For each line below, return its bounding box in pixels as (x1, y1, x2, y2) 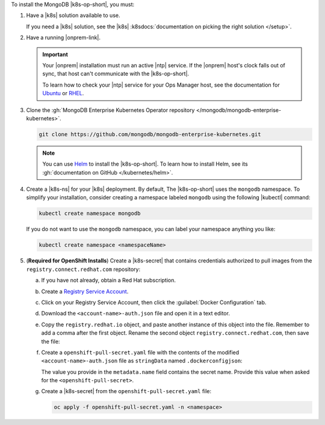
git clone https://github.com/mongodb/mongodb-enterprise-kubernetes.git (39, 131, 261, 138)
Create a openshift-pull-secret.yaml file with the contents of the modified (41, 349, 240, 356)
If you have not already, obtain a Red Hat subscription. (41, 277, 176, 284)
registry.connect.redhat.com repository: (26, 265, 141, 273)
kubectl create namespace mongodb (39, 210, 141, 217)
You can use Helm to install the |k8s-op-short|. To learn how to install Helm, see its (42, 160, 248, 168)
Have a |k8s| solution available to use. (26, 12, 120, 19)
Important (42, 51, 69, 58)
